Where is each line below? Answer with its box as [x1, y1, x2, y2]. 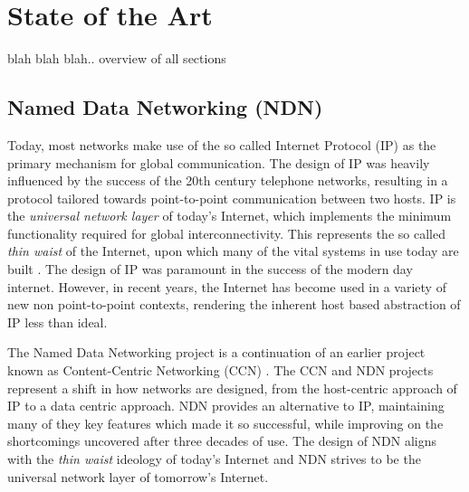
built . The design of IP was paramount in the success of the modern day [7, 260, 413, 279]
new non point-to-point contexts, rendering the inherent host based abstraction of [7, 295, 461, 314]
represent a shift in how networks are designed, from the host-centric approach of [7, 378, 457, 397]
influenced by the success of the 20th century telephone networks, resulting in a [7, 171, 448, 190]
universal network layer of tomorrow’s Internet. [7, 467, 269, 486]
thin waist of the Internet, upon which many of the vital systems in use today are [7, 241, 459, 260]
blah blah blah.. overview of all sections [7, 49, 226, 68]
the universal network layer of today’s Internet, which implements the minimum [7, 206, 452, 225]
